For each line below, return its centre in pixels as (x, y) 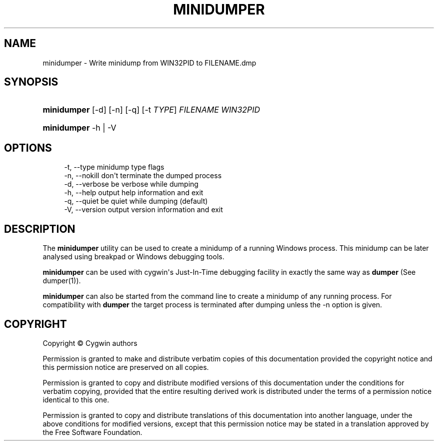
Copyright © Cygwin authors (90, 343)
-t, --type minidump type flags (114, 167)
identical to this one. (76, 399)
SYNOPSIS (31, 82)
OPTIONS (28, 148)
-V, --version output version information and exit (143, 210)
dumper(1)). (62, 281)
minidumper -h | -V (79, 128)
